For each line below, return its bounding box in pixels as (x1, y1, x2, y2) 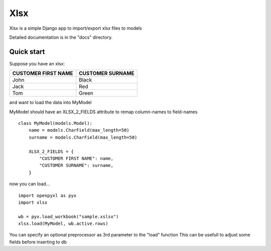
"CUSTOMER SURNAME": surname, (39, 162, 114, 169)
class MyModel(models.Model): (18, 121, 93, 126)
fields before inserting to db (9, 239, 67, 245)
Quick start (9, 47, 45, 56)
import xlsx (18, 199, 48, 205)
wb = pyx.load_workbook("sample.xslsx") (18, 214, 119, 219)
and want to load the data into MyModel (9, 100, 92, 106)
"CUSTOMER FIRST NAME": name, (39, 155, 114, 161)
